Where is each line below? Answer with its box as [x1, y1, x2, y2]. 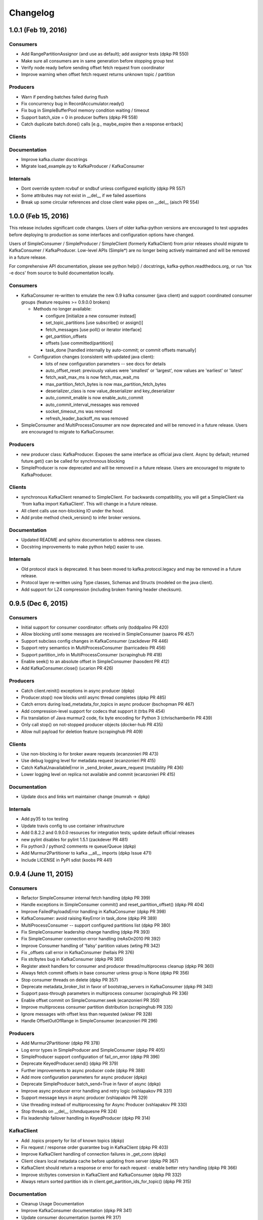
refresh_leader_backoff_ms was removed [45, 415, 129, 421]
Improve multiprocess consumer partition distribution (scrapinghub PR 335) [21, 1004, 173, 1010]
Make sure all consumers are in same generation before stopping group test [21, 58, 174, 63]
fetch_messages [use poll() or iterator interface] [45, 326, 142, 332]
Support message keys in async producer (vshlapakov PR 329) [21, 1095, 148, 1100]
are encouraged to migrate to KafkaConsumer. [21, 429, 114, 435]
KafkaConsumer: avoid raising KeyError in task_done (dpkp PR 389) [21, 915, 157, 921]
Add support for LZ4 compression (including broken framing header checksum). [21, 586, 183, 592]
